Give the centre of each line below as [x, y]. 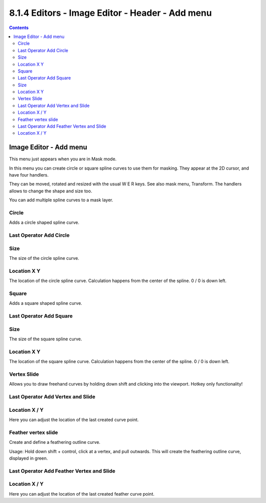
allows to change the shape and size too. [50, 191]
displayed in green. [29, 458]
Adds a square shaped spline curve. [46, 303]
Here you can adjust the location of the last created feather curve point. [82, 494]
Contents [19, 28]
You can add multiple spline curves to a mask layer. [61, 200]
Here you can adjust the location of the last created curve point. [74, 420]
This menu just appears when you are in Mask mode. [63, 159]
